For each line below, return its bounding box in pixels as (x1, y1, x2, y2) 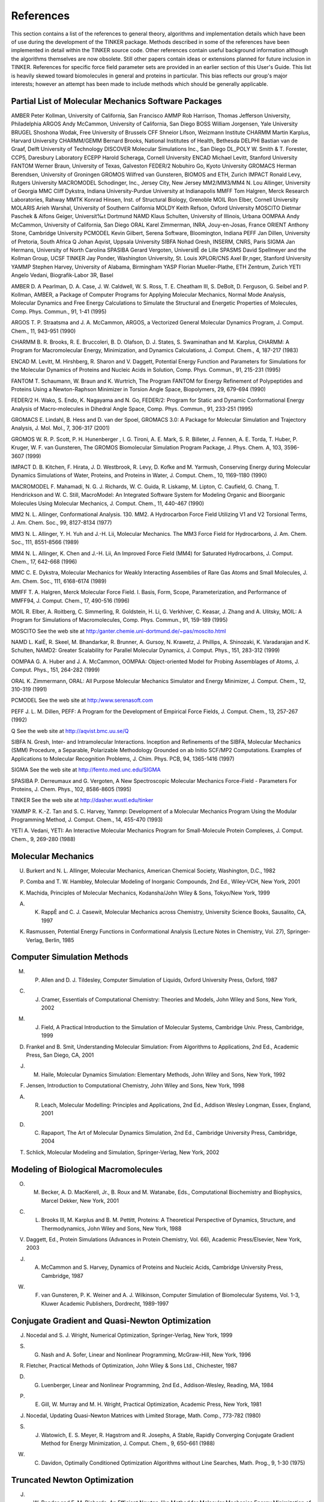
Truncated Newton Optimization (11, 1475, 134, 1485)
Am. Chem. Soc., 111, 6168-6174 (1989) (11, 577, 107, 585)
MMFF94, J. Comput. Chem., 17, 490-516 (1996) (11, 597, 130, 604)
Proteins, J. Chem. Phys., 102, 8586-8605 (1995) (11, 785, 132, 792)
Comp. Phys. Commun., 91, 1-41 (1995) (11, 308, 107, 315)
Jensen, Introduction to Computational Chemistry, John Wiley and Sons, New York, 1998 (26, 1082, 245, 1089)
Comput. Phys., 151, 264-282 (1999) (11, 666, 100, 673)
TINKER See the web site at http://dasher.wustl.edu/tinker (11, 797, 154, 804)
